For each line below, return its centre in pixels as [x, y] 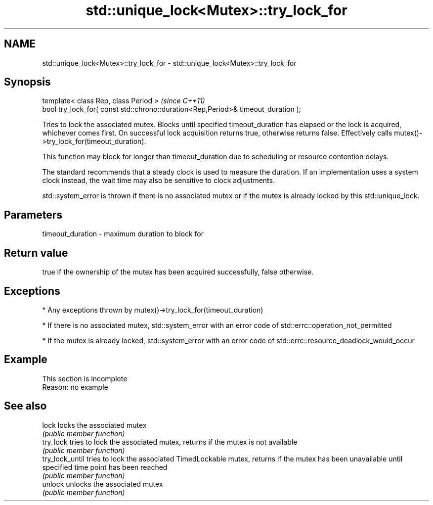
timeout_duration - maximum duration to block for [123, 234]
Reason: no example [75, 387]
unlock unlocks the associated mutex [103, 484]
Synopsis [27, 82]
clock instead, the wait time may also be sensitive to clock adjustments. [158, 181]
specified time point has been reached [105, 467]
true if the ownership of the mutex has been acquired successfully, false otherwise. [178, 272]
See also [25, 406]
